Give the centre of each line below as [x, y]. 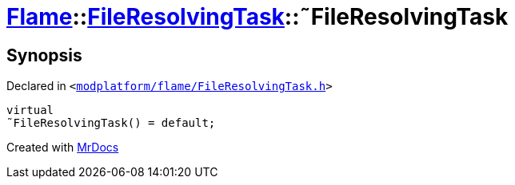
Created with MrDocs [63, 148]
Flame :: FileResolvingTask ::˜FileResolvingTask [257, 17]
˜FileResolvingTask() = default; [111, 123]
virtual [30, 110]
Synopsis [44, 55]
